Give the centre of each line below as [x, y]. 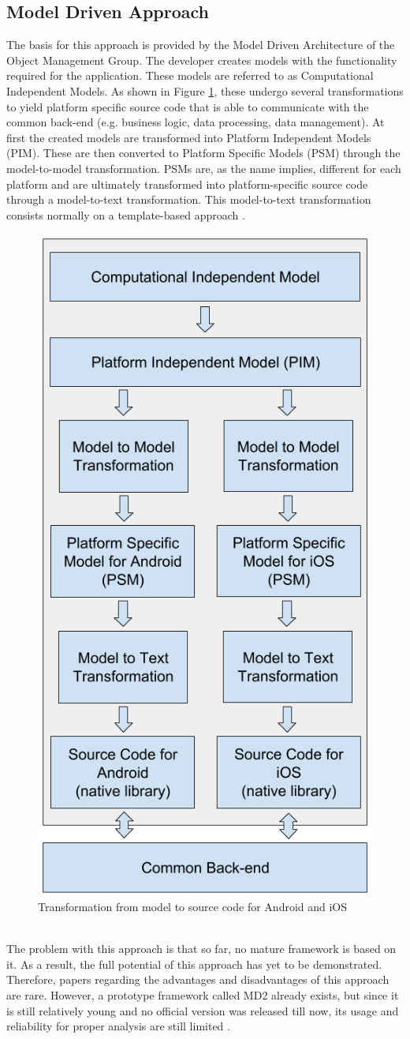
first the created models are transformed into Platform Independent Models [189, 137]
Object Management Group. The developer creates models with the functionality [202, 60]
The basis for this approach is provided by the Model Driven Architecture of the [201, 45]
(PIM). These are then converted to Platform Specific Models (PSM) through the [203, 153]
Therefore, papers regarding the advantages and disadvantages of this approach [198, 979]
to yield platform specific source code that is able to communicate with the [188, 106]
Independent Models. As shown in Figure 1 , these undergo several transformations [205, 90]
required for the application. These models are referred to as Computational [190, 75]
